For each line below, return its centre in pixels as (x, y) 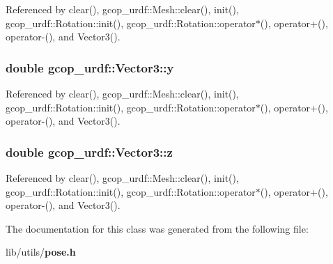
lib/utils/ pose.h (41, 252)
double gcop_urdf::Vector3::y (90, 67)
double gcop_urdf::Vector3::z (89, 152)
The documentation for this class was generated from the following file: (157, 228)
